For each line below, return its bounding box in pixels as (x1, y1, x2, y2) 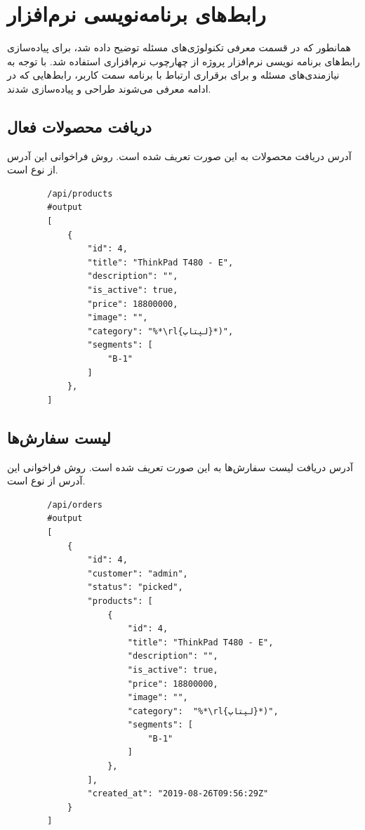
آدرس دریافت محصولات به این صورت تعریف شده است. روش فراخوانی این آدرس (7, 148, 352, 163)
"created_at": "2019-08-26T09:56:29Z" (87, 789, 269, 799)
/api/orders (47, 499, 103, 510)
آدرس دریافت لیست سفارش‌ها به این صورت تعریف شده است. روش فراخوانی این (7, 459, 353, 474)
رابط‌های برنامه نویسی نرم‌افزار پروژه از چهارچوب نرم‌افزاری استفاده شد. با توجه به (7, 53, 360, 68)
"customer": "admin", (87, 568, 188, 579)
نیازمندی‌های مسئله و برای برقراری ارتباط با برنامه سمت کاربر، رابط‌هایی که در (7, 67, 340, 82)
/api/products (47, 188, 113, 199)
